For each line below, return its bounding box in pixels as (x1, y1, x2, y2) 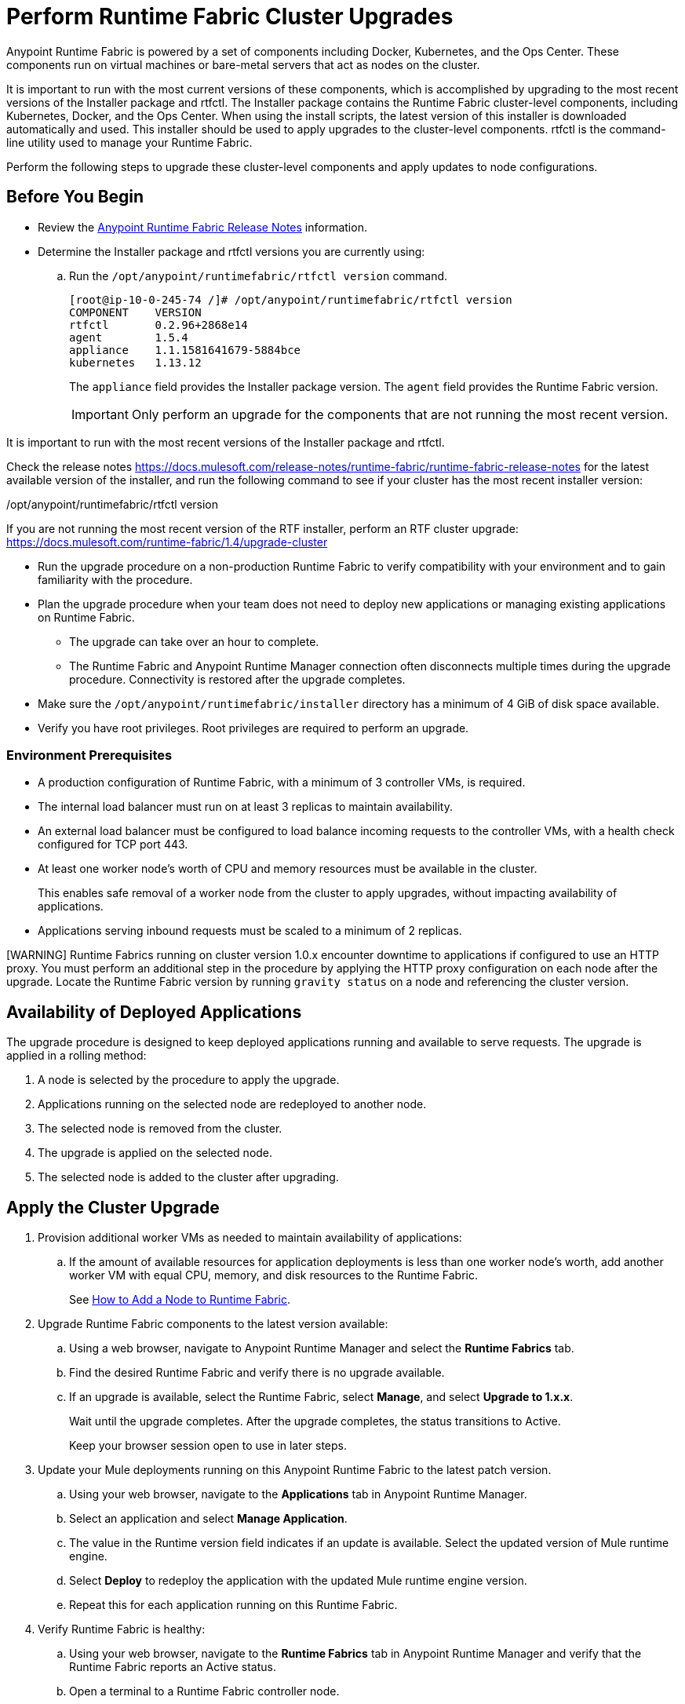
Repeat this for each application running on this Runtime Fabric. (69, 1598, 398, 1612)
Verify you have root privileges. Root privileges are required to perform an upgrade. (38, 721, 469, 735)
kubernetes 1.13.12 (69, 356, 202, 369)
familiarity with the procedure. (38, 572, 193, 586)
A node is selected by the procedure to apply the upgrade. (38, 1073, 340, 1087)
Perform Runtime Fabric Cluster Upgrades (6, 3, 454, 30)
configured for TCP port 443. (38, 837, 188, 852)
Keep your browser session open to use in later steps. (69, 1439, 347, 1453)
